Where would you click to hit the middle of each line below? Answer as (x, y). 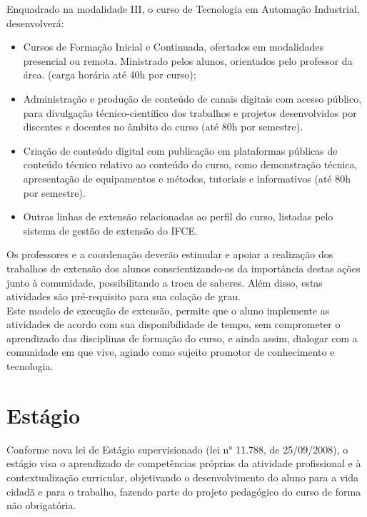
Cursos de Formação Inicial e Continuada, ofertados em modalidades (174, 47)
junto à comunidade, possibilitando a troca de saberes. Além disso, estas (165, 282)
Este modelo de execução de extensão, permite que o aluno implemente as (168, 310)
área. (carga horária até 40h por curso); (110, 75)
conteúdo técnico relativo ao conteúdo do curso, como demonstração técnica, (190, 164)
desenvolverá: (35, 22)
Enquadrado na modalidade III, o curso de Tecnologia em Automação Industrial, (183, 9)
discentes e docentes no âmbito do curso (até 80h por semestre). (163, 127)
